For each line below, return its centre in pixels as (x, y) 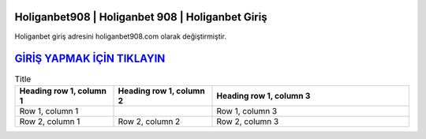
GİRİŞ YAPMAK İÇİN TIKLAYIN (90, 59)
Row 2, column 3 (248, 121)
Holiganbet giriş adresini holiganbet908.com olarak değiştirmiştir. (121, 36)
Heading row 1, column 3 (263, 96)
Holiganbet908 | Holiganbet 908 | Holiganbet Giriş (141, 17)
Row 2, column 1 (50, 121)
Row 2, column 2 (149, 121)
